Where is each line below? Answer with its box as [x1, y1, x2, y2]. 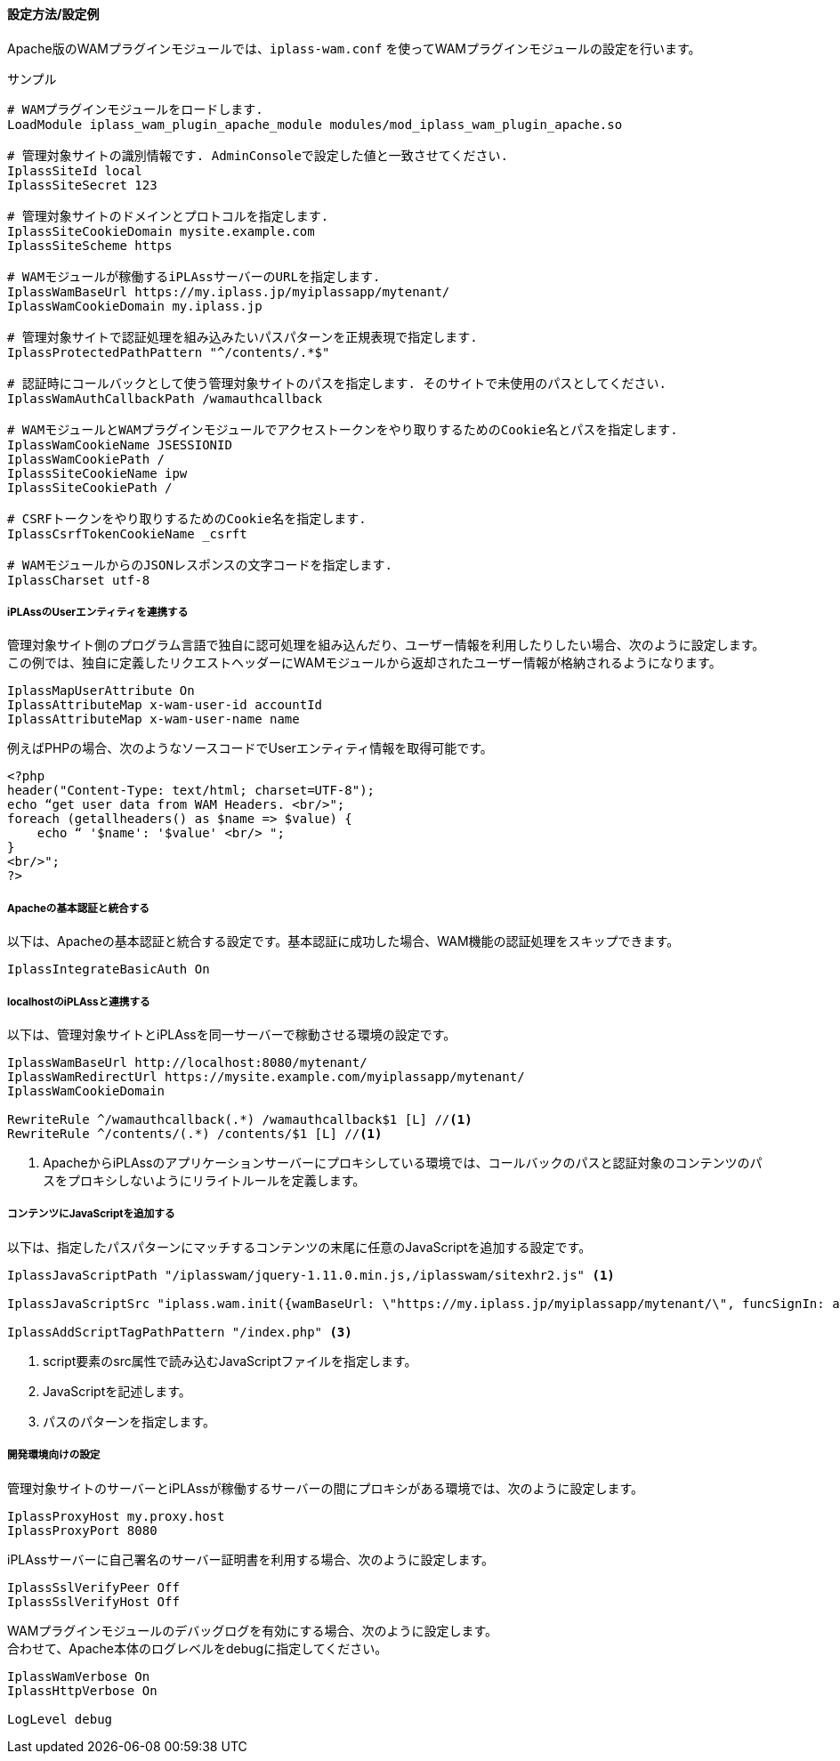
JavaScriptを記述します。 [43, 1383, 191, 1399]
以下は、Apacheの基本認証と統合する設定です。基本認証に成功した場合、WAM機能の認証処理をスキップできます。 [7, 933, 680, 949]
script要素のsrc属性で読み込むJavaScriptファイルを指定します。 [43, 1353, 417, 1369]
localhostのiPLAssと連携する [7, 995, 150, 1008]
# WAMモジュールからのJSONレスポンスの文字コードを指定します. [7, 557, 393, 572]
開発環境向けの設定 [7, 1449, 101, 1462]
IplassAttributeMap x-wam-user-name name [7, 712, 300, 727]
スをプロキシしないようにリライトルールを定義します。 [43, 1172, 366, 1188]
